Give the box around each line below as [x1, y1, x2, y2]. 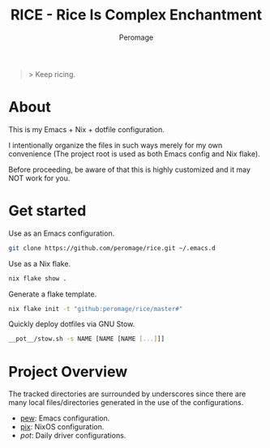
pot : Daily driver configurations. [19, 431, 126, 441]
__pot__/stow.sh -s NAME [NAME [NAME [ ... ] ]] [8, 335, 165, 343]
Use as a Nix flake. [8, 258, 71, 268]
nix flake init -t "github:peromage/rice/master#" [8, 305, 183, 313]
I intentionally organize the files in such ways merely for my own [8, 140, 223, 150]
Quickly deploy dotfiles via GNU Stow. [8, 319, 135, 329]
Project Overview [8, 362, 128, 381]
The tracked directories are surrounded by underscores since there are [8, 389, 246, 399]
